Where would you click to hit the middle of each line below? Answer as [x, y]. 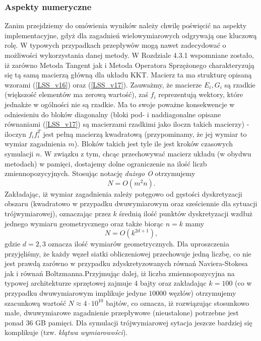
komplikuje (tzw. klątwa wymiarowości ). [66, 332]
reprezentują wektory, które [201, 94]
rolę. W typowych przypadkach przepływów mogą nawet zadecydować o [115, 45]
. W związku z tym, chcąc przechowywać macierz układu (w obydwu [146, 153]
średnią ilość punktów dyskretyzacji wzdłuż [186, 213]
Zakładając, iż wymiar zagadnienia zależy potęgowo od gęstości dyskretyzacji [123, 193]
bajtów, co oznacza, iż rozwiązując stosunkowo [178, 303]
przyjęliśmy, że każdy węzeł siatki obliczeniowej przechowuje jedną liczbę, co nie [128, 253]
